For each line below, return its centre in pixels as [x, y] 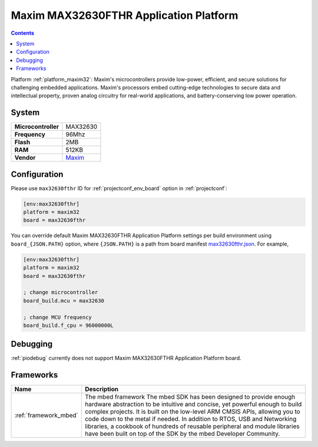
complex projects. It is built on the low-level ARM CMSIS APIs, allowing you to [192, 412]
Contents [23, 33]
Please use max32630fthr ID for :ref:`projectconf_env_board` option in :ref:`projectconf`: [119, 188]
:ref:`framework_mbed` [47, 415]
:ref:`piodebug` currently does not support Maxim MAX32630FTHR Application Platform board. [126, 358]
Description [102, 389]
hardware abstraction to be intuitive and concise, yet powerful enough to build [193, 405]
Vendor [25, 158]
